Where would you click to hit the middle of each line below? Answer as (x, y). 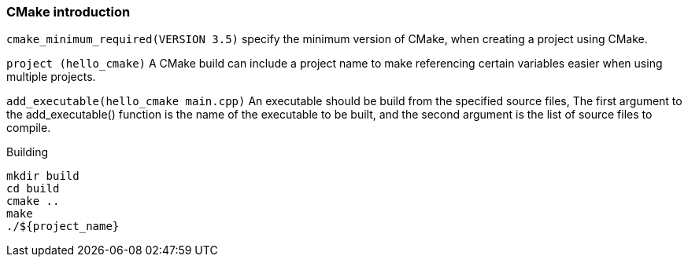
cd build (33, 189)
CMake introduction (68, 12)
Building (28, 152)
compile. (29, 128)
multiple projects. (51, 77)
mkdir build (43, 176)
